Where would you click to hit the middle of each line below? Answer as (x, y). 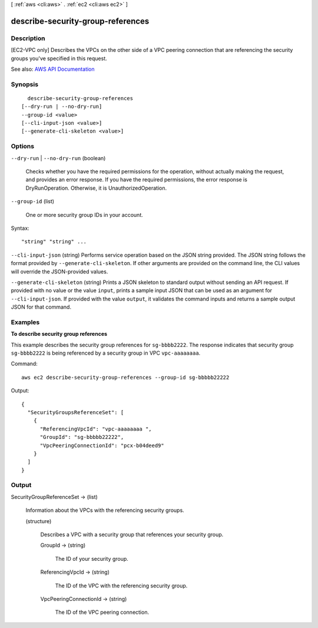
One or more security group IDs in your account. (85, 214)
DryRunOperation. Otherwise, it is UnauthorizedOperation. (96, 188)
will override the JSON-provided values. (59, 272)
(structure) (39, 521)
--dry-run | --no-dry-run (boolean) (58, 158)
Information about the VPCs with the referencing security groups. (105, 510)
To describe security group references (59, 334)
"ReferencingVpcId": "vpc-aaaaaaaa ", (96, 429)
